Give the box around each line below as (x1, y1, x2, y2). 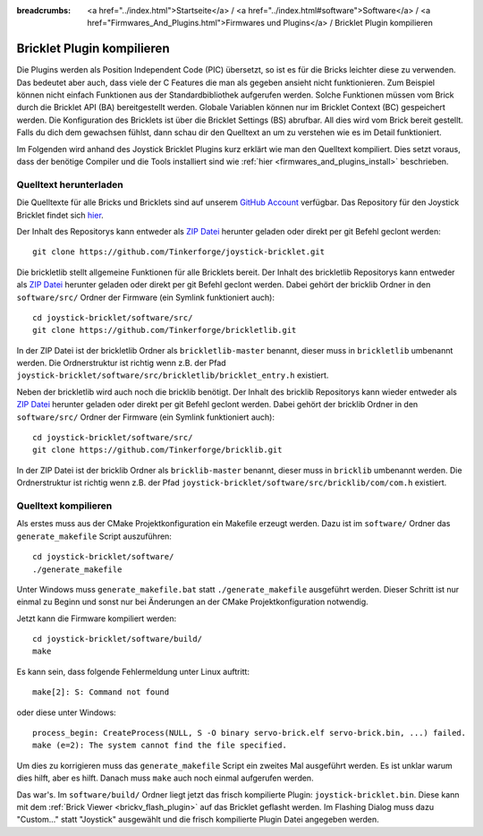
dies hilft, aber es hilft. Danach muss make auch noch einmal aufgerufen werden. (16, 772, 314, 783)
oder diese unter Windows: (16, 707, 116, 718)
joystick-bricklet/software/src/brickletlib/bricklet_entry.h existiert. (16, 370, 329, 380)
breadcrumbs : (16, 5, 72, 15)
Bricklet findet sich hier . (16, 209, 105, 220)
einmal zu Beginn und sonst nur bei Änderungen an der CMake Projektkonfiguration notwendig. (16, 596, 369, 608)
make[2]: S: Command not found (32, 687, 170, 697)
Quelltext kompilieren (16, 499, 113, 512)
